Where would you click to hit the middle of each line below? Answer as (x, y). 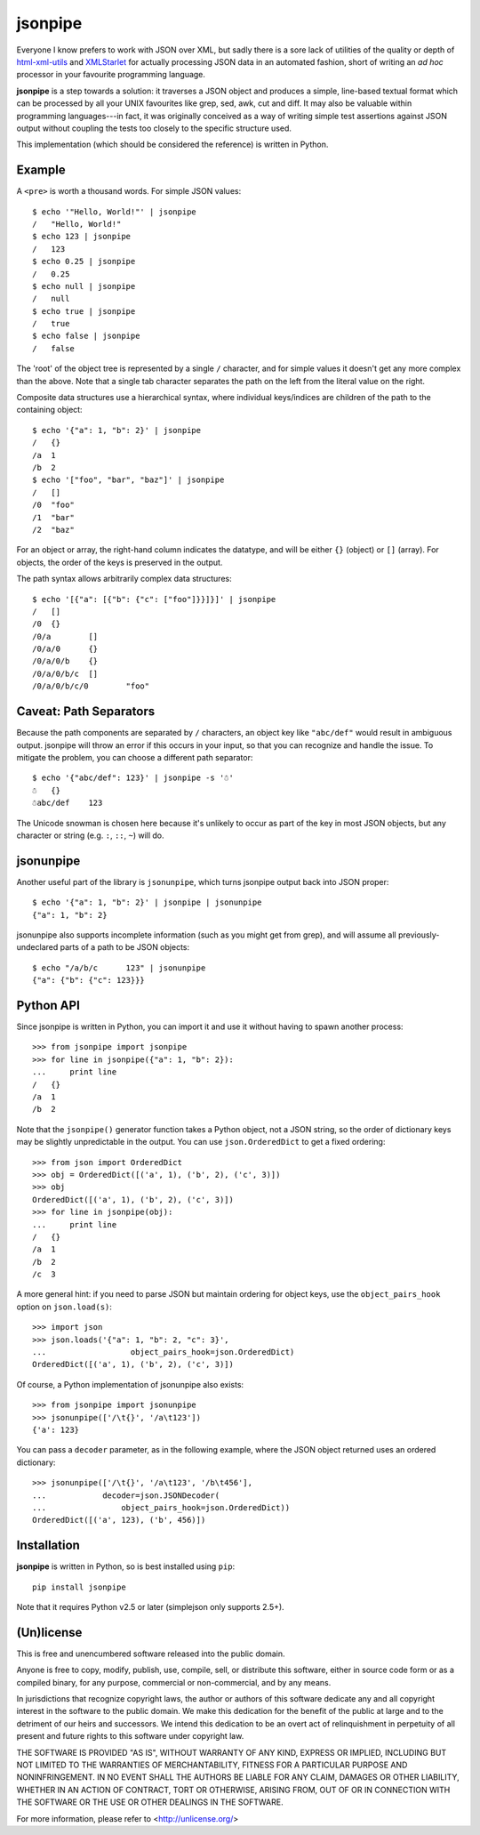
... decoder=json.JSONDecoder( (126, 1495)
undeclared (37, 947)
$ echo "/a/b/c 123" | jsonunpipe (119, 968)
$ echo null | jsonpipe (84, 286)
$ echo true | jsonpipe (84, 311)
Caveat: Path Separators (86, 712)
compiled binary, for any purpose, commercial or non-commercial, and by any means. (174, 1682)
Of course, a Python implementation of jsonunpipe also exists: (130, 1384)
